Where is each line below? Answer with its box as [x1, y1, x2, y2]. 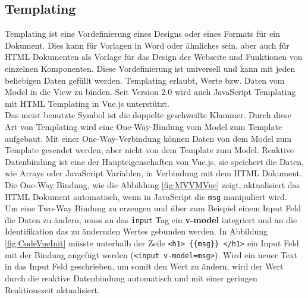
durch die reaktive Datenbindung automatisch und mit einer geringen [5, 271, 257, 284]
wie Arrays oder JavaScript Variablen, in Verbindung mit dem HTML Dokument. [5, 167, 302, 179]
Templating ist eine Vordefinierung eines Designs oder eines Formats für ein [5, 27, 281, 40]
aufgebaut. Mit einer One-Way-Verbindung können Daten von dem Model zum [5, 132, 292, 144]
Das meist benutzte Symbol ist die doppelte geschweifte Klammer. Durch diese [5, 109, 291, 121]
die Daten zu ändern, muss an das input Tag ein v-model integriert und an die [5, 213, 297, 226]
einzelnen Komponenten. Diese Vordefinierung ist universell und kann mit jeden [5, 62, 296, 74]
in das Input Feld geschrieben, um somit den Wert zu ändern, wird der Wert [5, 260, 284, 272]
